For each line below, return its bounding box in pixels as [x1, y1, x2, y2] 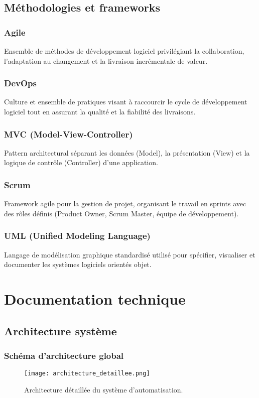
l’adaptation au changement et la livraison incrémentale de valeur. [4, 55, 208, 66]
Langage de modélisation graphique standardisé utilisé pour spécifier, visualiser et [4, 249, 255, 259]
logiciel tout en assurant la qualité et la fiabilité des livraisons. [4, 106, 196, 116]
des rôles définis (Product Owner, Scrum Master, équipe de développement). [4, 208, 239, 218]
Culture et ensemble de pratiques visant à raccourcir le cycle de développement [4, 96, 247, 107]
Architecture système [4, 323, 117, 338]
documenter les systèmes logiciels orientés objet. [4, 259, 152, 270]
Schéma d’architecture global [4, 349, 124, 361]
